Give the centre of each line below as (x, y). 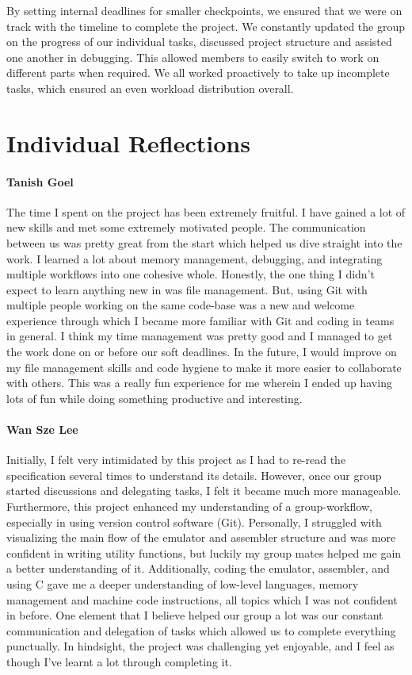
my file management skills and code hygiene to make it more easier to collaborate (204, 367)
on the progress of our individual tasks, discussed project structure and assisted (199, 42)
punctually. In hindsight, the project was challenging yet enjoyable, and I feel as (200, 646)
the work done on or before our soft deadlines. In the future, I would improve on (202, 352)
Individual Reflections (128, 142)
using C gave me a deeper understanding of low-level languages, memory (183, 584)
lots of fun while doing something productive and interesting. (154, 398)
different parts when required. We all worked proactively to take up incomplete (198, 73)
